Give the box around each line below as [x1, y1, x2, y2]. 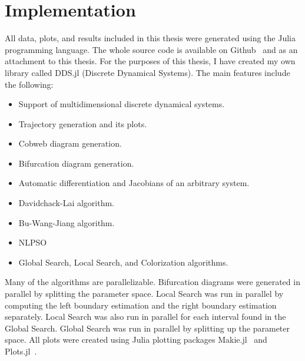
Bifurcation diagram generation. [18, 157, 134, 169]
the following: [5, 78, 54, 90]
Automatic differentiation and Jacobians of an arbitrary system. [18, 177, 250, 189]
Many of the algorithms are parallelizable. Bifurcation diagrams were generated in [5, 276, 300, 288]
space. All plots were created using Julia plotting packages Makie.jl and [5, 333, 267, 346]
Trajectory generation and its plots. [18, 117, 147, 130]
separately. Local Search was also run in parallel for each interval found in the [5, 310, 286, 323]
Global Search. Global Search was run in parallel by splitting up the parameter [5, 322, 290, 334]
